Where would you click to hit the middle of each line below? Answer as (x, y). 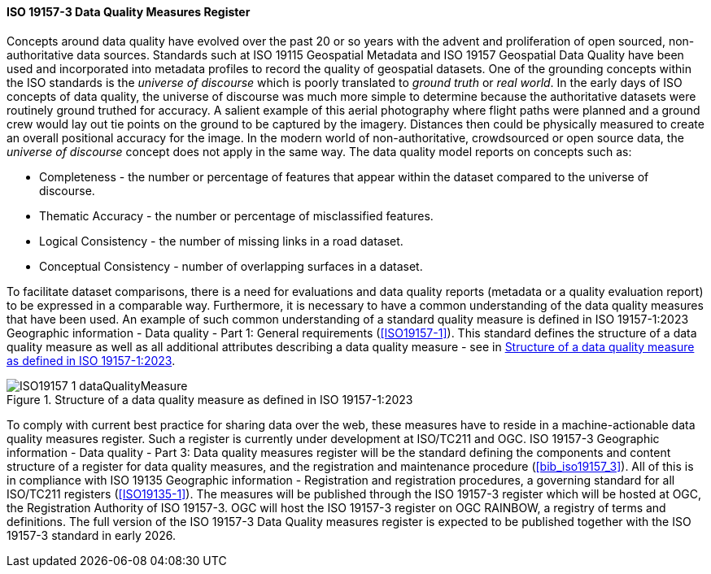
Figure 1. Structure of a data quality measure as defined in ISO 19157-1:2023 (210, 399)
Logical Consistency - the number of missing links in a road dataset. (221, 241)
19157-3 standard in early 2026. (91, 535)
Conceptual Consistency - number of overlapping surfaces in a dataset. (231, 266)
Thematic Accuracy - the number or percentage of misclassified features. (236, 215)
